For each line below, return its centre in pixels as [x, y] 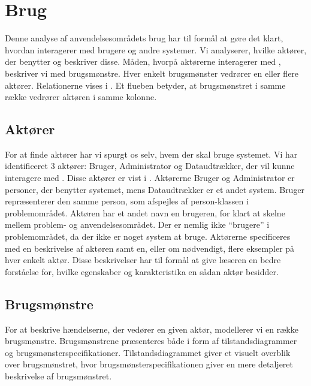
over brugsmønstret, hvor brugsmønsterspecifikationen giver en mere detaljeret [149, 364]
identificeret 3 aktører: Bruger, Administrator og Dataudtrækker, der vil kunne [150, 166]
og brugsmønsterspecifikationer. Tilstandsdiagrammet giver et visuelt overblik [148, 352]
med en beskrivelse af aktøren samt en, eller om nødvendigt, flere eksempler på [150, 248]
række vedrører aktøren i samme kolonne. [81, 97]
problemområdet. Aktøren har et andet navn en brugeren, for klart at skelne [145, 212]
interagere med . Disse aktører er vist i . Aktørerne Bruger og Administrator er [150, 178]
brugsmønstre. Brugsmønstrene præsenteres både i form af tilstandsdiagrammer [151, 341]
